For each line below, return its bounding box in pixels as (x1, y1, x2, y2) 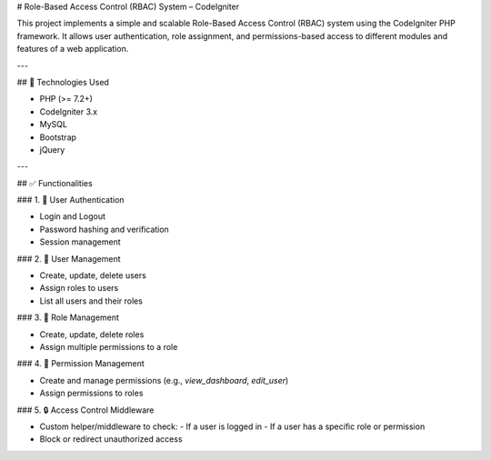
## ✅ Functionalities (16, 177, 93, 188)
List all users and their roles (39, 295, 143, 306)
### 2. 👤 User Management (16, 253, 122, 264)
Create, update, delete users (39, 270, 147, 281)
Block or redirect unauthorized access (39, 434, 183, 445)
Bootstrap (39, 132, 77, 143)
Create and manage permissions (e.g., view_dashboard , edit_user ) (39, 375, 289, 385)
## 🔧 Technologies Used (16, 76, 109, 87)
